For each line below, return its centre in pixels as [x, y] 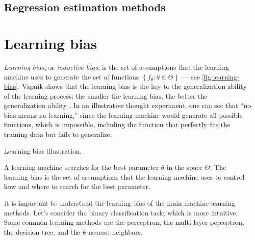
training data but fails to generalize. [58, 134]
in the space [184, 167]
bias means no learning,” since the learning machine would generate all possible [123, 115]
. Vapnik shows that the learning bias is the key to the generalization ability [132, 86]
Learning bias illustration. [43, 150]
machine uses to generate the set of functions [72, 76]
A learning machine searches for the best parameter [81, 167]
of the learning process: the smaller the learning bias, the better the [106, 95]
